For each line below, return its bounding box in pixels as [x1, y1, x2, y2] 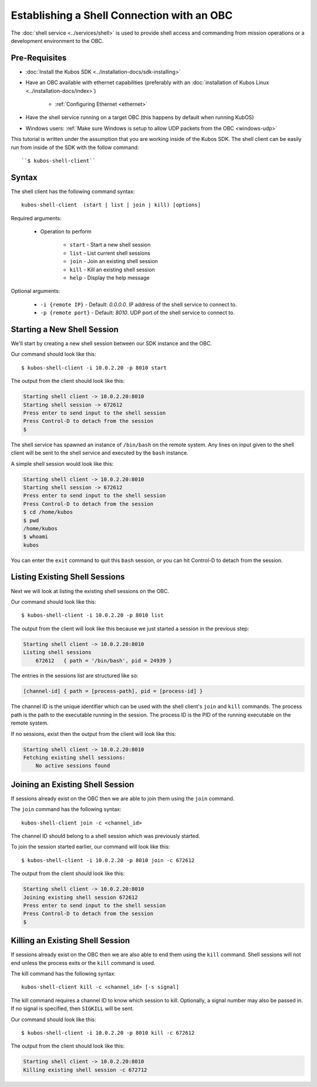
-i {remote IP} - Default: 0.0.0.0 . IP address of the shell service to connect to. [40, 301, 237, 308]
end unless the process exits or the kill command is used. [11, 959, 156, 966]
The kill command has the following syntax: [11, 970, 116, 977]
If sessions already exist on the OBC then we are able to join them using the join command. [11, 795, 235, 802]
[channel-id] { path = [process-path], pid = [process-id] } [23, 688, 203, 695]
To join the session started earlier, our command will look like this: [11, 843, 170, 850]
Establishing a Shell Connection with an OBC [11, 9, 233, 22]
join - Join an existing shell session [69, 258, 158, 265]
